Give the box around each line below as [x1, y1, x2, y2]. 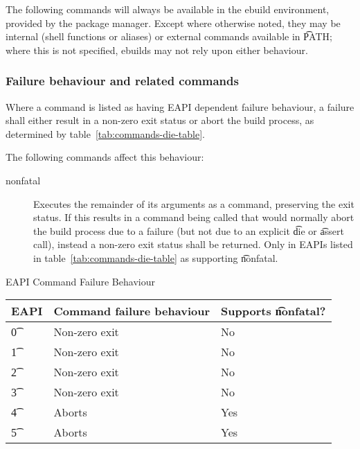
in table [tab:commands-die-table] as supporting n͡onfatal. [33, 250, 278, 265]
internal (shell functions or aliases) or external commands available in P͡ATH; [6, 29, 332, 44]
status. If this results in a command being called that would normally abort [33, 210, 354, 224]
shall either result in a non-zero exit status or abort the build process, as [6, 113, 314, 127]
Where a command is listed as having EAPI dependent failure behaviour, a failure [6, 99, 354, 114]
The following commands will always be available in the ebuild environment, [6, 2, 330, 16]
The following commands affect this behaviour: [6, 150, 204, 164]
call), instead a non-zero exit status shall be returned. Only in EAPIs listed [33, 237, 353, 252]
